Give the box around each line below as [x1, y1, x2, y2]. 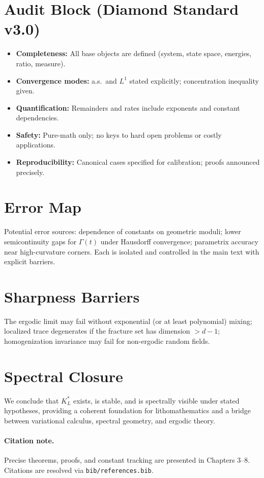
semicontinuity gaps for [4, 236, 77, 246]
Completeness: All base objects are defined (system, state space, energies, [16, 48, 252, 59]
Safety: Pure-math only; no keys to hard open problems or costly [16, 129, 222, 140]
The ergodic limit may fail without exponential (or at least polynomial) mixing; [4, 315, 252, 326]
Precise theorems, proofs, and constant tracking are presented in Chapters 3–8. [4, 455, 250, 465]
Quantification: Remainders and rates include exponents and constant [16, 102, 240, 113]
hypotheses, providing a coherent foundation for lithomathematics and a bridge [4, 405, 251, 416]
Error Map [4, 196, 81, 217]
